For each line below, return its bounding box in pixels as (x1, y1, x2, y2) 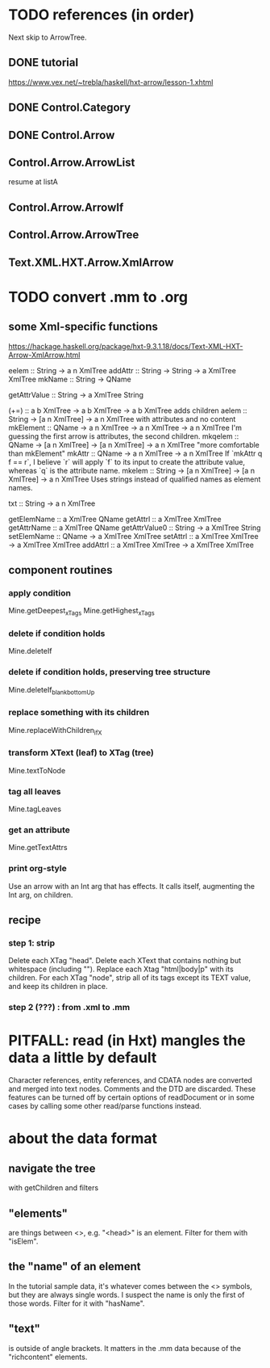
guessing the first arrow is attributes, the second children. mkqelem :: (8, 431, 239, 441)
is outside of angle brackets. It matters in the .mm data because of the (8, 1343, 242, 1353)
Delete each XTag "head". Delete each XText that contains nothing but (8, 956, 242, 966)
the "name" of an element (8, 1260, 141, 1273)
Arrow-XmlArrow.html (8, 350, 81, 360)
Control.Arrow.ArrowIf (8, 200, 124, 214)
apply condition (8, 587, 71, 599)
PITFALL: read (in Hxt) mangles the (8, 1032, 246, 1050)
